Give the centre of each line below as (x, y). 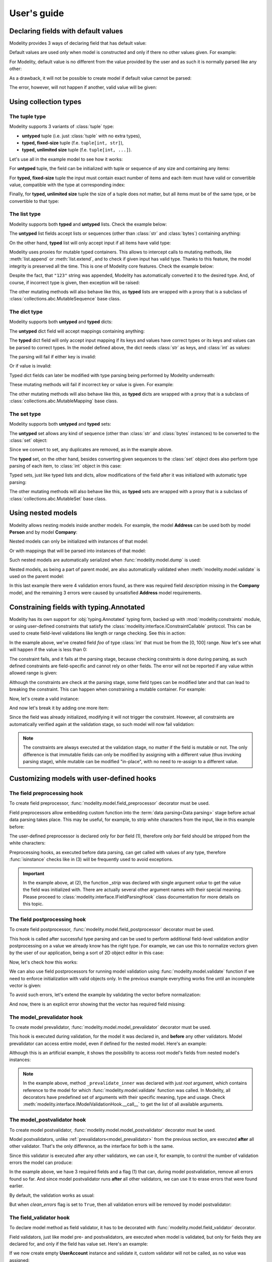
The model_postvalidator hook (48, 1120)
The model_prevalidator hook (46, 1017)
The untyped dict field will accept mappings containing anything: (77, 331)
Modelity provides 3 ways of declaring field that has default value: (78, 43)
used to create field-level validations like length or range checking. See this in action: (97, 633)
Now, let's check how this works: (44, 962)
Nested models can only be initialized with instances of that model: (79, 541)
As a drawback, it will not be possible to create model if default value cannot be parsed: (100, 78)
